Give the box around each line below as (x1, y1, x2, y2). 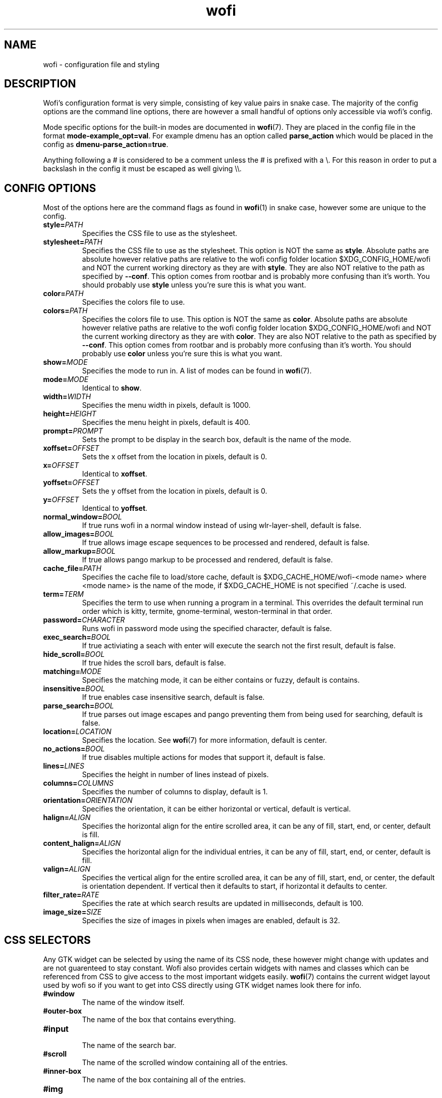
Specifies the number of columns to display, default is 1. (82, 787, 268, 796)
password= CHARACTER (43, 615, 125, 625)
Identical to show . (82, 384, 142, 393)
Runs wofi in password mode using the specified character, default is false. (82, 624, 332, 633)
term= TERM (43, 590, 84, 599)
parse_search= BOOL (43, 701, 114, 710)
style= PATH (43, 220, 83, 229)
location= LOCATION (43, 727, 112, 736)
